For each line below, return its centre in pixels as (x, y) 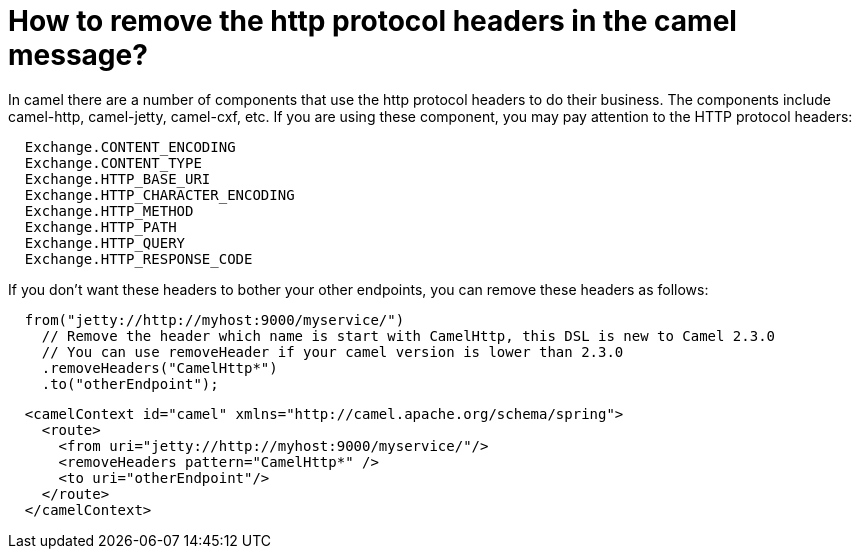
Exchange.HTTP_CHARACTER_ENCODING (159, 194)
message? (78, 55)
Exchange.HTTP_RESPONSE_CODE (138, 258)
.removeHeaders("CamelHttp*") (159, 367)
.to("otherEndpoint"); (130, 383)
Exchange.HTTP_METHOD (109, 210)
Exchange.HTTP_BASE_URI (117, 178)
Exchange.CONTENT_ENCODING (130, 146)
